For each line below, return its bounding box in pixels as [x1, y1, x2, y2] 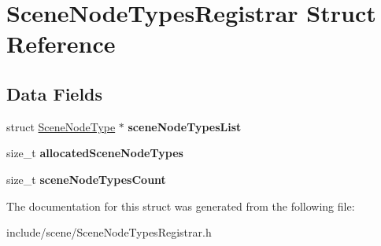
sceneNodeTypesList [128, 118, 242, 134]
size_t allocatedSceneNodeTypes [6, 145, 183, 161]
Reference [6, 28, 116, 60]
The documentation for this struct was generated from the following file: [6, 197, 355, 214]
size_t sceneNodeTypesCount [6, 171, 166, 187]
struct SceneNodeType [6, 118, 116, 134]
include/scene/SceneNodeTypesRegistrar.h [6, 224, 212, 240]
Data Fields [6, 81, 103, 105]
